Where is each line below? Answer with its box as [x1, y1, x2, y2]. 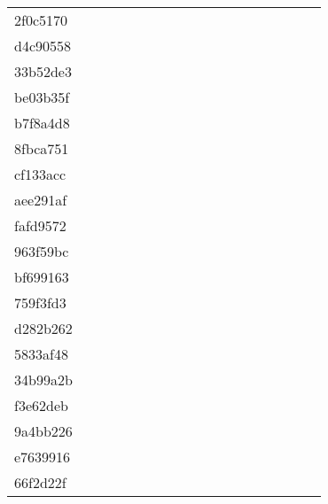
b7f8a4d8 [14, 112, 70, 133]
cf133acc [14, 164, 66, 184]
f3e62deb [14, 395, 68, 415]
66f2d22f [14, 472, 66, 492]
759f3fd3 [14, 292, 66, 313]
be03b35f [14, 87, 70, 107]
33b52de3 [14, 61, 72, 81]
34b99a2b [14, 369, 73, 390]
